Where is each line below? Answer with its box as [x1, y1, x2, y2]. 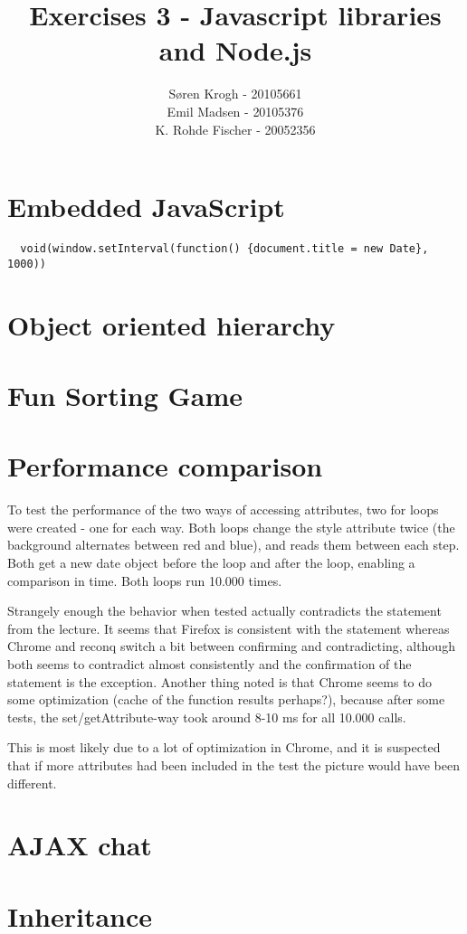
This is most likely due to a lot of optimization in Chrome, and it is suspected [7, 738, 441, 757]
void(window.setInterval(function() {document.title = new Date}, [20, 242, 429, 256]
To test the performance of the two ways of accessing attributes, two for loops [7, 500, 439, 519]
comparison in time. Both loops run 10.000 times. [7, 571, 282, 590]
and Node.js [158, 32, 312, 69]
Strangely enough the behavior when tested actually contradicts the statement [7, 601, 442, 620]
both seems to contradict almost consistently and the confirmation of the [7, 654, 412, 673]
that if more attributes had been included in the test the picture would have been [7, 755, 461, 774]
